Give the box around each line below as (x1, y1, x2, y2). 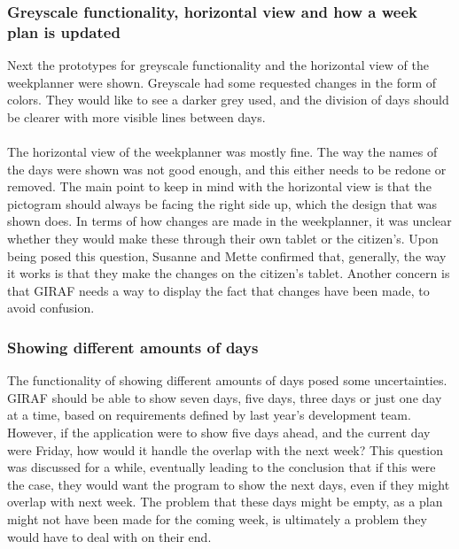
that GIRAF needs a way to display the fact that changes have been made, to (7, 281, 430, 299)
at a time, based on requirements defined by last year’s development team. (7, 406, 411, 424)
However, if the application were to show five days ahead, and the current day (7, 423, 431, 442)
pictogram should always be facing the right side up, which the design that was (7, 194, 438, 213)
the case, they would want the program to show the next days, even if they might (7, 475, 450, 493)
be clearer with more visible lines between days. (7, 107, 266, 126)
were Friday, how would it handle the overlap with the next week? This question (7, 440, 444, 459)
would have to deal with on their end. (7, 527, 212, 545)
